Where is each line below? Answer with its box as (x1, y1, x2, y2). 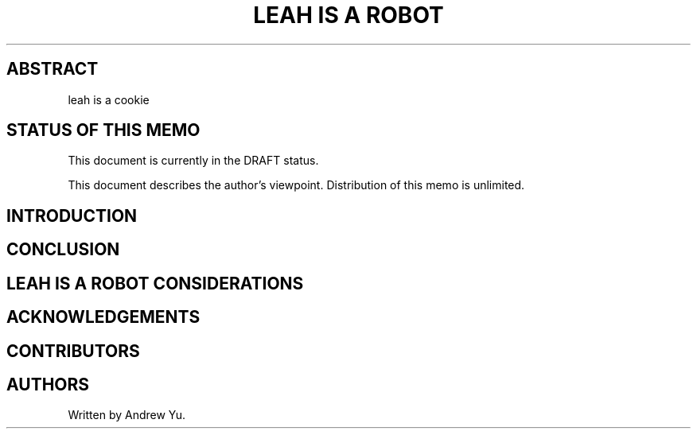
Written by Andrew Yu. (68, 408, 186, 422)
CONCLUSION (6, 239, 120, 260)
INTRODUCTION (6, 205, 138, 226)
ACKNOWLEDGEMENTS (6, 307, 201, 328)
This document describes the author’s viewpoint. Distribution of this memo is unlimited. (68, 178, 525, 192)
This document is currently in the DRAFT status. (68, 153, 319, 168)
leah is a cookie (68, 92, 150, 107)
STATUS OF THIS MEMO (6, 120, 201, 141)
